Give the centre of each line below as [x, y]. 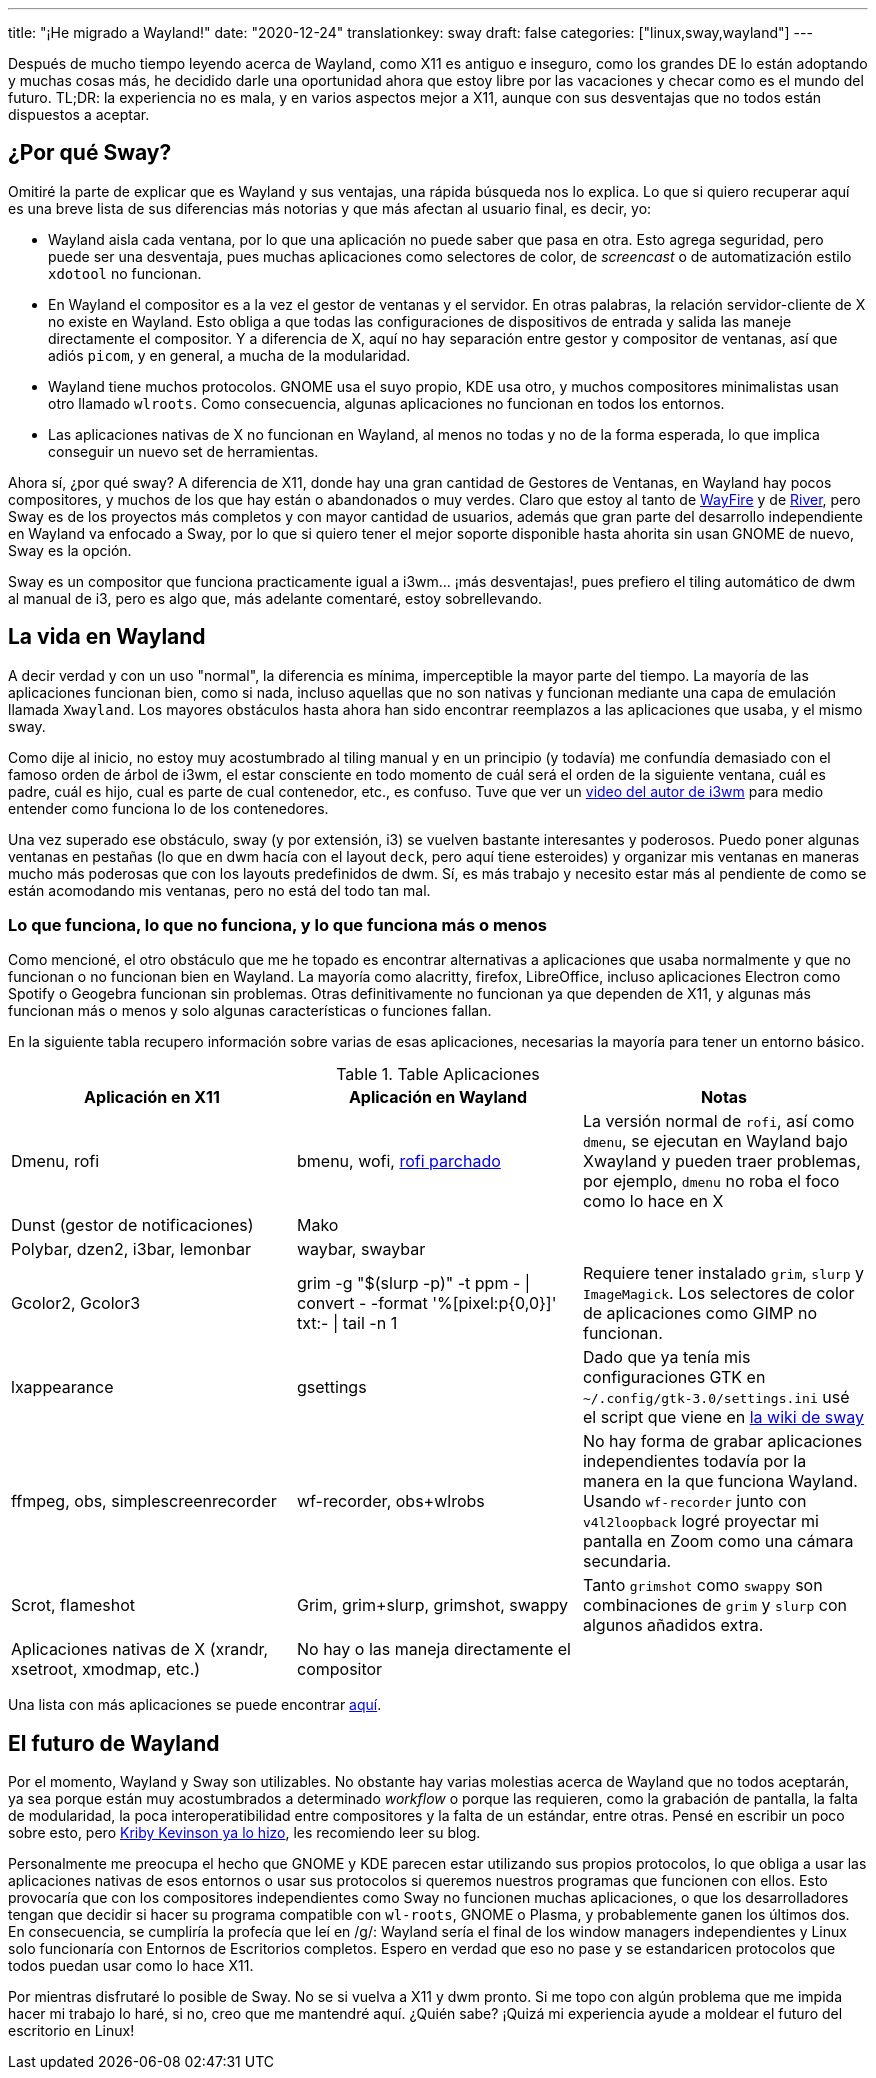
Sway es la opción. [70, 550]
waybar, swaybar [361, 1249]
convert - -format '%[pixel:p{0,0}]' [426, 1303]
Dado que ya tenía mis [666, 1357]
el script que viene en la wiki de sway [723, 1417]
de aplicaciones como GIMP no [700, 1313]
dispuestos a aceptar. [79, 114]
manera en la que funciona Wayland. [720, 1481]
